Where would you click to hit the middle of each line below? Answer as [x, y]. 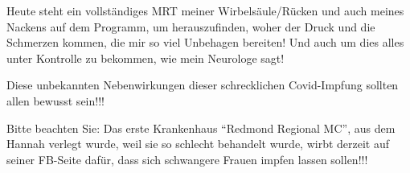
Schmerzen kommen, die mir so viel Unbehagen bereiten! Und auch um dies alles [205, 42]
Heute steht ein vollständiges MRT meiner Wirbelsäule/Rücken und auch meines [205, 10]
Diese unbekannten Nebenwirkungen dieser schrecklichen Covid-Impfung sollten [203, 85]
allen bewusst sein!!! [55, 100]
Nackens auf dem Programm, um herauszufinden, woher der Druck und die [191, 26]
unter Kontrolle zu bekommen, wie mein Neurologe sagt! [146, 58]
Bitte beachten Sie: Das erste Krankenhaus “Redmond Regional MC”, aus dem [201, 128]
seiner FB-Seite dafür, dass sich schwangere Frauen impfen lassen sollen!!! [187, 159]
